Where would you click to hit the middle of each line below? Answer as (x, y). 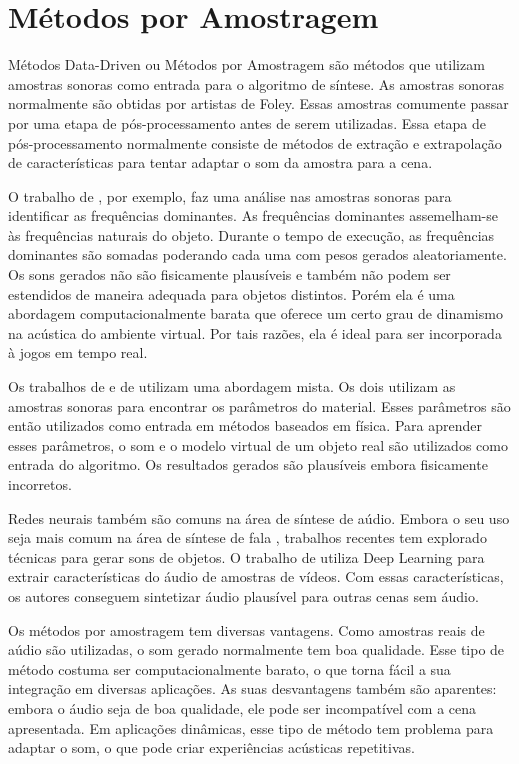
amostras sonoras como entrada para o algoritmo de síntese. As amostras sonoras (256, 83)
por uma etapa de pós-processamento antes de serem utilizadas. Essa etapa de (247, 122)
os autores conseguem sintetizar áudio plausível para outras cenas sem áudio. (243, 595)
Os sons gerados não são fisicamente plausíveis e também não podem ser (229, 274)
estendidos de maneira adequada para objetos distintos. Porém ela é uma (231, 293)
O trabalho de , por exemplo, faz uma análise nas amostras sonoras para (230, 195)
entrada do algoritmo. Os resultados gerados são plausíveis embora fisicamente (248, 464)
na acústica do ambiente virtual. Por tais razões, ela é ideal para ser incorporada (255, 332)
